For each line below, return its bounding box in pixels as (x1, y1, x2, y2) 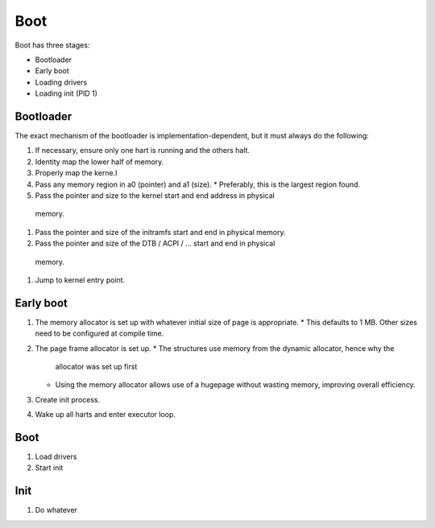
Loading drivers (35, 77, 88, 87)
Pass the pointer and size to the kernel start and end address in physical (35, 190, 275, 200)
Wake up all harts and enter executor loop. (35, 410, 176, 419)
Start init (35, 463, 64, 472)
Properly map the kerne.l (35, 168, 118, 178)
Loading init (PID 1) (35, 89, 98, 98)
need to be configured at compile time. (35, 328, 164, 338)
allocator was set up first (55, 362, 138, 371)
